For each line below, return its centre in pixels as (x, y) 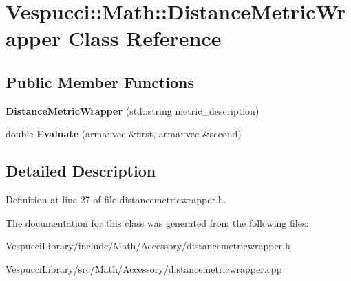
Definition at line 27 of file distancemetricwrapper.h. (116, 200)
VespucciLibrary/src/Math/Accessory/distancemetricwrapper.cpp (144, 268)
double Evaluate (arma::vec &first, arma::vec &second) (124, 134)
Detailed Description (81, 171)
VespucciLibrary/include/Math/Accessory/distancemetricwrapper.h (148, 246)
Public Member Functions (100, 81)
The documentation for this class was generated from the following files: (157, 222)
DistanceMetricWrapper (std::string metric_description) (132, 110)
